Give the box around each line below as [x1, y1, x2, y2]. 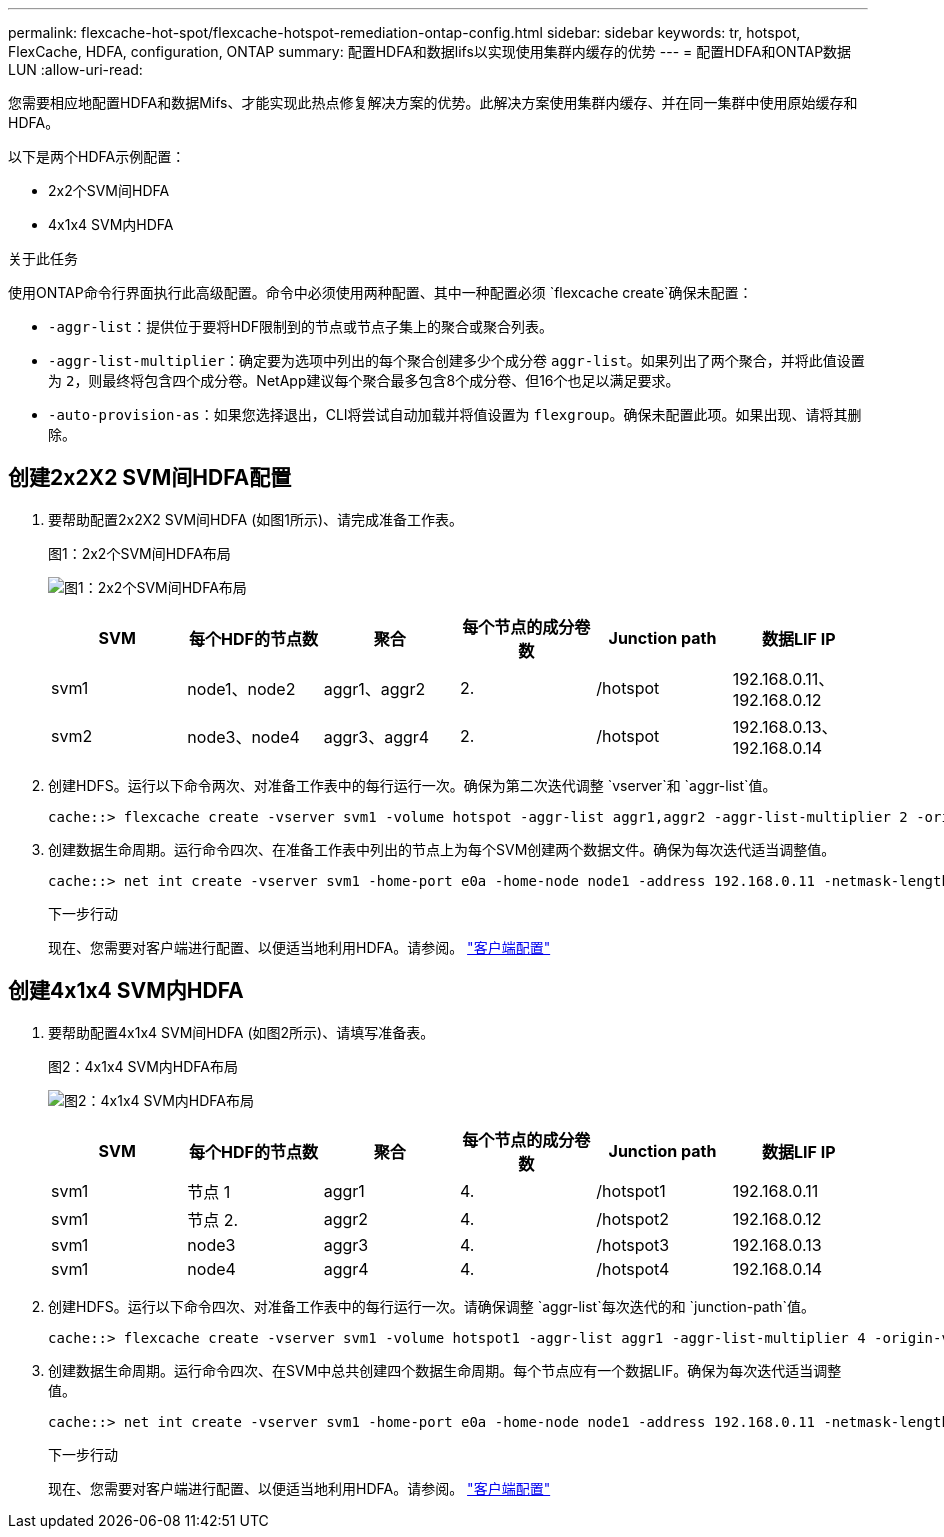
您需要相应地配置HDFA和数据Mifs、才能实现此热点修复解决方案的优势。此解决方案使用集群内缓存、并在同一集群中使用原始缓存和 [8, 94, 858, 111]
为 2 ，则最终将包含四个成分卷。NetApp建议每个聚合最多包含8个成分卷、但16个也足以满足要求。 [48, 372, 680, 389]
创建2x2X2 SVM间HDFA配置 [8, 465, 292, 491]
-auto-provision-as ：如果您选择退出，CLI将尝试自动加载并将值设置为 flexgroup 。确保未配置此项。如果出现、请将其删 [48, 406, 862, 423]
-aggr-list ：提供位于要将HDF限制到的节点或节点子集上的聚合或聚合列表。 [48, 318, 554, 335]
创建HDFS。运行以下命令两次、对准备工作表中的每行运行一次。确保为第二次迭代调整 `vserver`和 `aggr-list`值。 [48, 776, 777, 794]
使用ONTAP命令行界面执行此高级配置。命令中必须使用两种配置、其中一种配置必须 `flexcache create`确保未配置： [8, 284, 753, 301]
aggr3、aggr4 [323, 726, 430, 747]
